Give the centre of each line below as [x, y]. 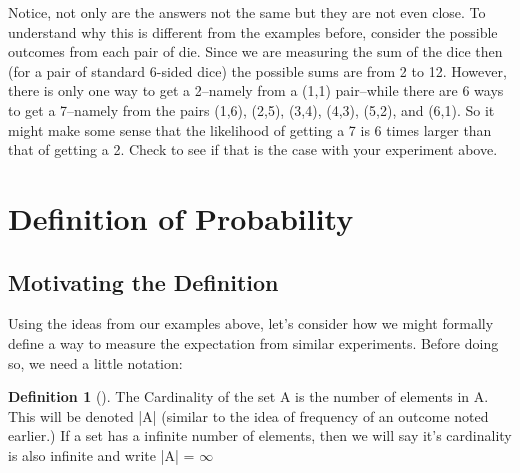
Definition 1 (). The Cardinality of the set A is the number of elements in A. [248, 396]
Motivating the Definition [143, 281]
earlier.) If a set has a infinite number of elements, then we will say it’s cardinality [260, 435]
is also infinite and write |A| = [101, 454]
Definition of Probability [181, 217]
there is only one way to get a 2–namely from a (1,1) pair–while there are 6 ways [256, 90]
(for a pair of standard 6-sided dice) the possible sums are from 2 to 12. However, [257, 70]
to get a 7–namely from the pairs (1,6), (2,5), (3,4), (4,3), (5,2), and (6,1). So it [251, 109]
